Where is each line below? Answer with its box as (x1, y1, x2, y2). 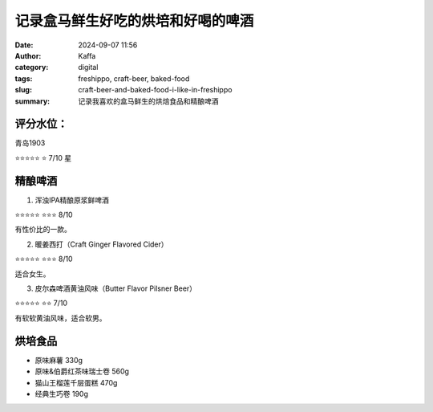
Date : (14, 40, 34, 50)
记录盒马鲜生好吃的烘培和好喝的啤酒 (14, 12, 254, 30)
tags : (14, 73, 33, 84)
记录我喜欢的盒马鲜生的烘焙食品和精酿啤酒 (78, 96, 219, 106)
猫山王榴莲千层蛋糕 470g (34, 377, 118, 387)
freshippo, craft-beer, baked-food (78, 73, 190, 84)
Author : (14, 51, 42, 60)
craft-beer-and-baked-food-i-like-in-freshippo (78, 85, 233, 95)
